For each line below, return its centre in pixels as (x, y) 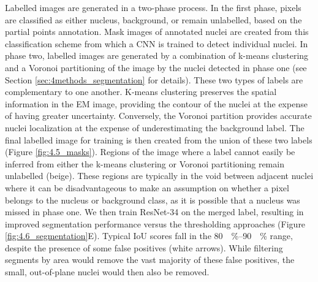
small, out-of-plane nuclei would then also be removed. (107, 272)
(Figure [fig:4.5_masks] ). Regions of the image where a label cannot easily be (150, 152)
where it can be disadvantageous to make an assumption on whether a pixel (147, 187)
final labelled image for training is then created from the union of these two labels (159, 139)
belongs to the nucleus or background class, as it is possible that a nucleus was (153, 200)
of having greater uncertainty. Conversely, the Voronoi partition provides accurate (158, 116)
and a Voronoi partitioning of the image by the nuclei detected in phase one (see (156, 67)
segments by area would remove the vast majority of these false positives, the (150, 260)
